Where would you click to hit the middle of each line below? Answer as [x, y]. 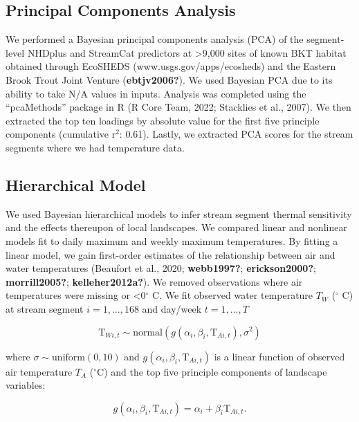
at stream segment [45, 308]
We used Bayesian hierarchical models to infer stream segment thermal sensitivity [179, 213]
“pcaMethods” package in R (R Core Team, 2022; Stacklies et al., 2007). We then [178, 107]
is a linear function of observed [279, 356]
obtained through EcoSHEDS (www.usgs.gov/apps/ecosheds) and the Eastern [171, 66]
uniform [68, 357]
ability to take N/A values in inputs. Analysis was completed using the [156, 93]
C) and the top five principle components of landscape [212, 371]
